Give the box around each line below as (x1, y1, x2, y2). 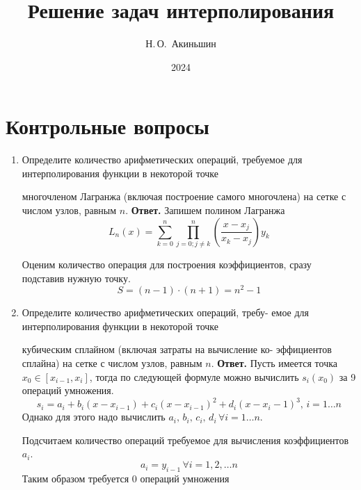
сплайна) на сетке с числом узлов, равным (22, 356, 202, 370)
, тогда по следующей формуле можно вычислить (89, 369, 299, 384)
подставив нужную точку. (22, 270, 131, 285)
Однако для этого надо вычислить (22, 409, 166, 424)
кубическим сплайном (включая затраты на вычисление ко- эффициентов (22, 342, 332, 357)
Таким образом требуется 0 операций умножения (22, 471, 230, 485)
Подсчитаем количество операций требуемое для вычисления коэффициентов (22, 432, 349, 447)
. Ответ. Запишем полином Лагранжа (125, 203, 285, 218)
